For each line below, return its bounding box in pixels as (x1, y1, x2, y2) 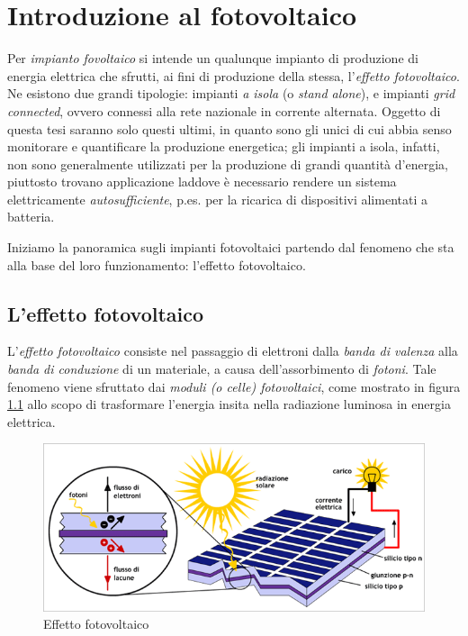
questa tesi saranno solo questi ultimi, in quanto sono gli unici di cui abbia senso (7, 119, 452, 138)
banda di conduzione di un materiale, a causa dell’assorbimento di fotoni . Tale (7, 359, 436, 378)
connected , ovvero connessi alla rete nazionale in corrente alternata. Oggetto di (7, 101, 441, 120)
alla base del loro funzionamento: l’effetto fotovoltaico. (7, 255, 306, 274)
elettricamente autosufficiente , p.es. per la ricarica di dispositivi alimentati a (7, 189, 427, 208)
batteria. (7, 207, 55, 226)
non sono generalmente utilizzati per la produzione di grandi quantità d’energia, (7, 154, 448, 173)
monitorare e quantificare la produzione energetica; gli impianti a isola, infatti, (7, 137, 440, 156)
